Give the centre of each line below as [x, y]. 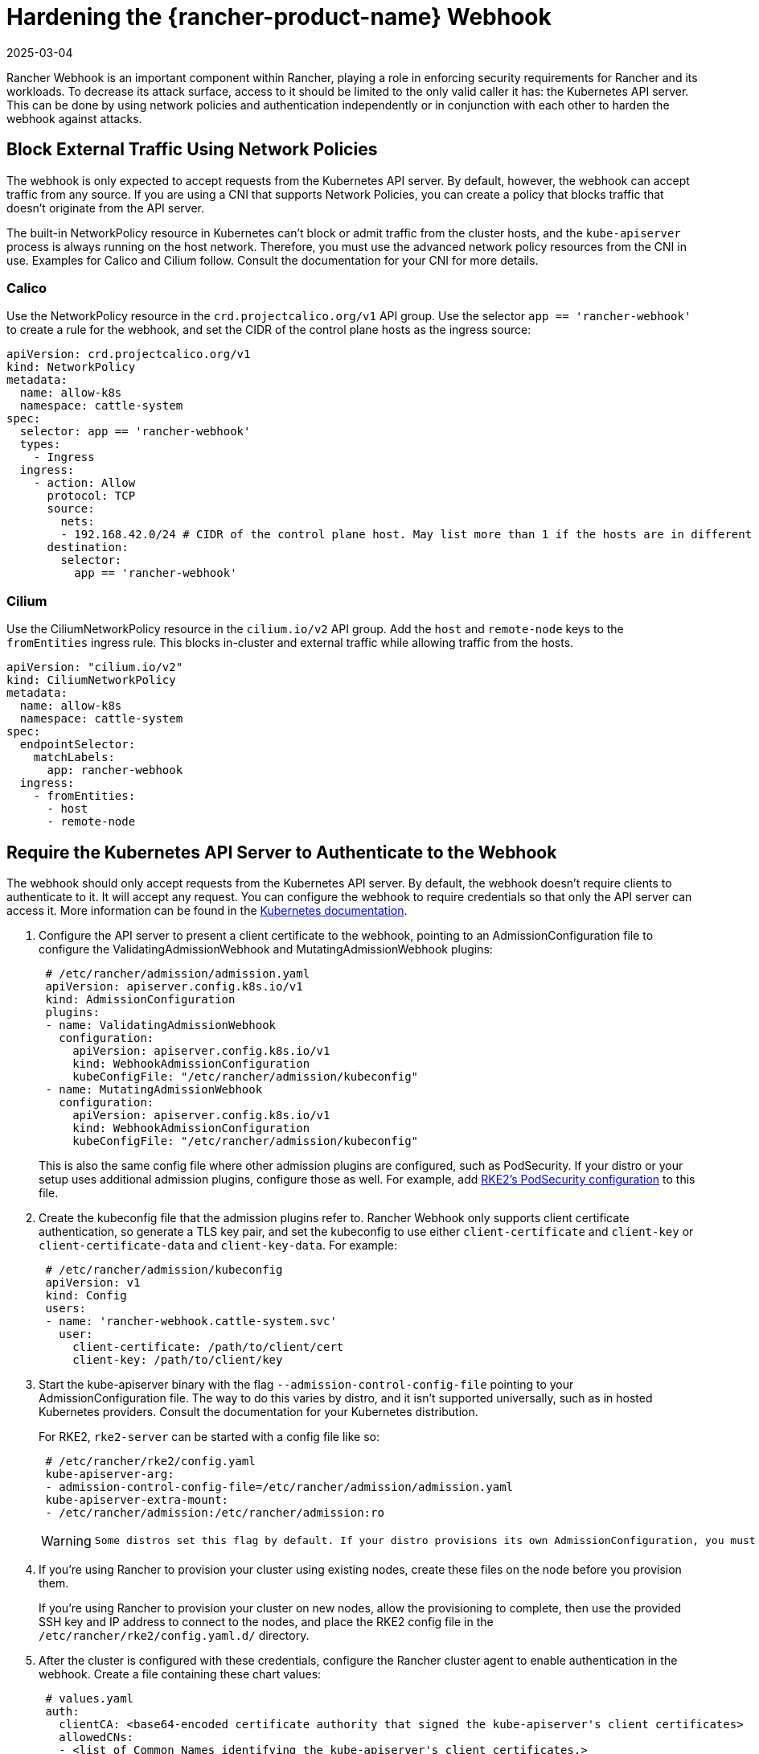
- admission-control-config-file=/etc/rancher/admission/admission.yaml [279, 1486]
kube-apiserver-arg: [110, 1474]
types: [40, 445]
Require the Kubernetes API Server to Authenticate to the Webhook [282, 852]
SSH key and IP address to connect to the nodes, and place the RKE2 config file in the [266, 1621]
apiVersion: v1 [93, 1282]
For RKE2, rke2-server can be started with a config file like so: [209, 1436]
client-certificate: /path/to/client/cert [208, 1346]
